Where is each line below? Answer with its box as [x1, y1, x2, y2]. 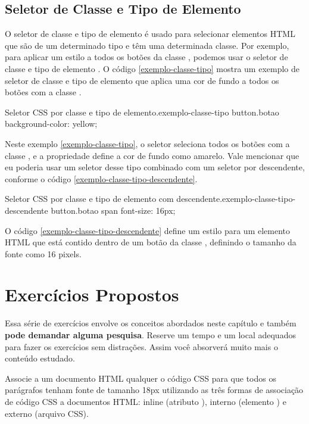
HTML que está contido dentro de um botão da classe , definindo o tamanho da [5, 236, 296, 248]
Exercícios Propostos [5, 282, 179, 307]
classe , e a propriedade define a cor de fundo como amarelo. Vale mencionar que [5, 149, 299, 161]
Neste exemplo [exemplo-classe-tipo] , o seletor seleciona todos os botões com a [5, 137, 290, 149]
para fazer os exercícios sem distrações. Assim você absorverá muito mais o [5, 340, 278, 353]
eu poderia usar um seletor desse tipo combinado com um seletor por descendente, [5, 161, 305, 173]
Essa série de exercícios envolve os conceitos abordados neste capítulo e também [5, 317, 296, 329]
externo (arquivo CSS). [5, 407, 89, 419]
